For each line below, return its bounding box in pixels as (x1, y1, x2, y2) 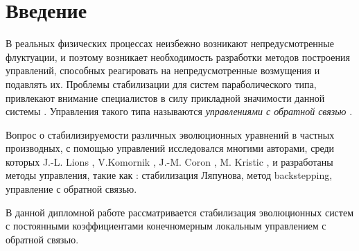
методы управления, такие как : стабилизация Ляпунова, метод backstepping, (6, 168, 333, 182)
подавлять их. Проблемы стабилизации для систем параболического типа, (6, 76, 317, 91)
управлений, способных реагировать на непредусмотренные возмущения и (6, 63, 320, 78)
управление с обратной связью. (6, 182, 137, 196)
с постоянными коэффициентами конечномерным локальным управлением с (6, 218, 326, 233)
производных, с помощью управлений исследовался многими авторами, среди (6, 141, 335, 155)
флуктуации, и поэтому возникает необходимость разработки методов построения (6, 49, 350, 64)
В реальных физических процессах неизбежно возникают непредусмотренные (6, 36, 334, 51)
